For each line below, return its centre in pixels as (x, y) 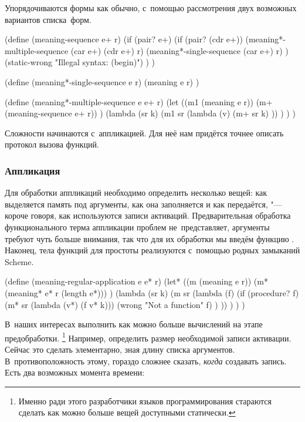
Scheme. (19, 261)
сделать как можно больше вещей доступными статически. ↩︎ (127, 412)
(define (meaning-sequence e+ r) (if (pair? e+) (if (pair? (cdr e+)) (124, 39)
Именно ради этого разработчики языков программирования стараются (145, 401)
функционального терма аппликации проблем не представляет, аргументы (137, 227)
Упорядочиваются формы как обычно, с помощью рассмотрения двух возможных (151, 8)
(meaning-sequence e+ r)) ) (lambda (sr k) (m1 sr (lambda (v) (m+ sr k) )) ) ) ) (150, 113)
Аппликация (33, 170)
